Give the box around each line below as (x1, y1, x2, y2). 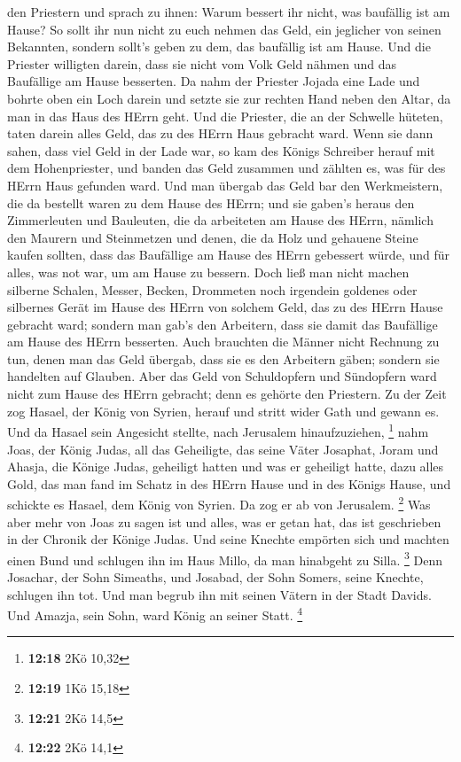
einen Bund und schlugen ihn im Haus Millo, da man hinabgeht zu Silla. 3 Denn (7, 548, 443, 569)
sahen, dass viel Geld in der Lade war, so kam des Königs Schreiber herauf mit (7, 141, 435, 159)
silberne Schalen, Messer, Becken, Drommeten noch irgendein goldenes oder (7, 280, 418, 299)
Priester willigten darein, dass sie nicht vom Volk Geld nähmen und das (7, 54, 397, 73)
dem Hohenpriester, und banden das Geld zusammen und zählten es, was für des (7, 159, 446, 177)
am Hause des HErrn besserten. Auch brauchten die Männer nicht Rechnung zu (7, 332, 440, 351)
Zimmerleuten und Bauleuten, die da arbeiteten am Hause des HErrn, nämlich (7, 211, 434, 229)
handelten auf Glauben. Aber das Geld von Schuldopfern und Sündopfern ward (7, 367, 437, 385)
